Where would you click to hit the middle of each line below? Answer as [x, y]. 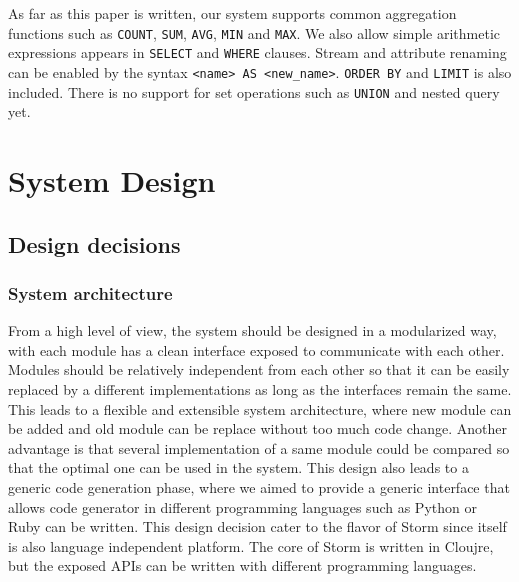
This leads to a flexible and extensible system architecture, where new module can [260, 408]
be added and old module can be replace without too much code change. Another [258, 428]
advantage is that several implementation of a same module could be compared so [259, 447]
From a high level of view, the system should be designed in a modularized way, [252, 330]
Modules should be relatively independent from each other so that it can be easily [259, 369]
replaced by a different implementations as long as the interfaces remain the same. [260, 388]
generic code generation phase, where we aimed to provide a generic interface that [259, 486]
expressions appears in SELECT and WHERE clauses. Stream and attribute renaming [257, 52]
